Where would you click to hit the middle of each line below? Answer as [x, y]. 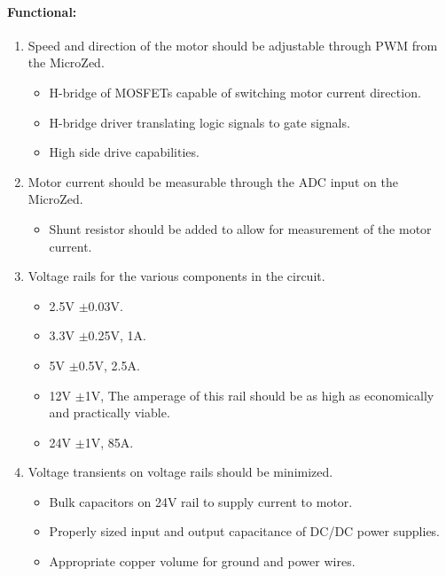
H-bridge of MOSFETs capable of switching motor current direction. [235, 92]
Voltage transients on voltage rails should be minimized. [180, 472]
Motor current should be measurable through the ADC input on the [213, 181]
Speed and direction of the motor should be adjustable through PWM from [233, 45]
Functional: [42, 11]
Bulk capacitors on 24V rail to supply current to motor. [201, 501]
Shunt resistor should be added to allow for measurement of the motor [240, 228]
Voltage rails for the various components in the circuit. [176, 276]
